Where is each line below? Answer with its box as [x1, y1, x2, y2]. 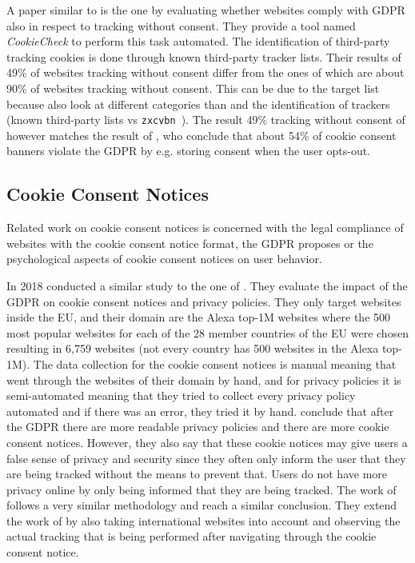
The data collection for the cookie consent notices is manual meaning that [33, 355, 397, 372]
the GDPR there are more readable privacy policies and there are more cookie [6, 418, 389, 435]
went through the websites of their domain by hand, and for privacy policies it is [6, 371, 401, 388]
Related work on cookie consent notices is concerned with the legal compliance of [6, 219, 404, 236]
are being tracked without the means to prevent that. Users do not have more [6, 465, 387, 482]
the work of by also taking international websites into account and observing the [6, 512, 401, 529]
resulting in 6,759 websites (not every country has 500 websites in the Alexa [6, 340, 379, 357]
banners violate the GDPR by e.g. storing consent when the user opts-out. [6, 142, 371, 159]
